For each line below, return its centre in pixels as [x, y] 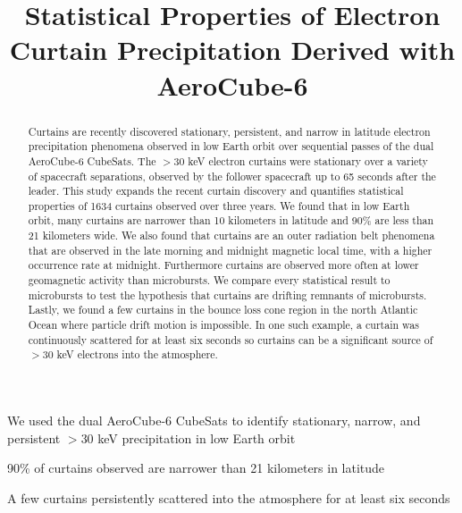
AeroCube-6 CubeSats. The [92, 160]
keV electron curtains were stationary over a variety [308, 160]
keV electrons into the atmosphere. [137, 354]
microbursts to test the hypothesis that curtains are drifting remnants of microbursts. [227, 294]
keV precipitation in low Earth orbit [197, 437]
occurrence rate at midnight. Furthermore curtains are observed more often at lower [223, 265]
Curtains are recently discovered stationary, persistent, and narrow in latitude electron [229, 131]
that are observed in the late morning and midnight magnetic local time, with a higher [230, 250]
